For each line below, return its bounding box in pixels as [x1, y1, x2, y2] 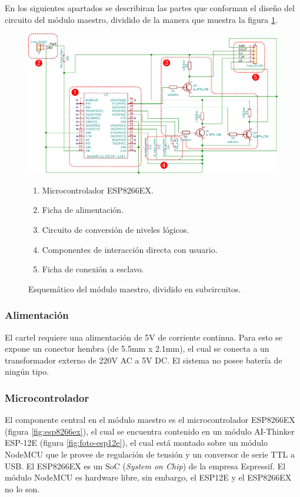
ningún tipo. [5, 365, 49, 378]
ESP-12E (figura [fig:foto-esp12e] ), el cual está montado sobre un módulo [5, 436, 268, 449]
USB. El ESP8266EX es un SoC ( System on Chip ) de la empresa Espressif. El [5, 459, 286, 472]
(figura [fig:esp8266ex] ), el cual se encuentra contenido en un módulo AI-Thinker [5, 425, 295, 437]
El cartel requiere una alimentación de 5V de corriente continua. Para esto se [5, 331, 282, 343]
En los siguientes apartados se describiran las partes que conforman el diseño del [5, 2, 295, 14]
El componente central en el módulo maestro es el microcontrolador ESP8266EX [5, 413, 295, 426]
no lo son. [5, 482, 40, 495]
